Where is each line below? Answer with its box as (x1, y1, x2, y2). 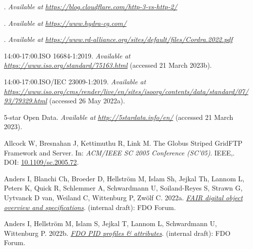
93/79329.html (4, 96, 47, 106)
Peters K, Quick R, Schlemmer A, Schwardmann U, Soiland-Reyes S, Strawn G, (4, 183, 243, 193)
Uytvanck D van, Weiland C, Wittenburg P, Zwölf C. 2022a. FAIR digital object (4, 192, 243, 202)
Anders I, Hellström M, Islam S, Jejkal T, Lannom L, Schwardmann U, (4, 218, 217, 229)
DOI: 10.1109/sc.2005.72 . (4, 157, 79, 167)
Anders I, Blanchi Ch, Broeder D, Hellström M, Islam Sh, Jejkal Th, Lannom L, (4, 173, 245, 183)
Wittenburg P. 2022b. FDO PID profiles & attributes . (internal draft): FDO (4, 228, 231, 238)
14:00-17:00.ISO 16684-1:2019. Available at (4, 50, 131, 60)
